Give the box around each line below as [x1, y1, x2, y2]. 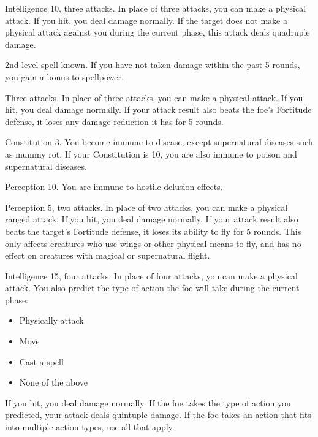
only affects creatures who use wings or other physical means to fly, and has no [5, 237, 301, 249]
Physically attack [19, 314, 84, 327]
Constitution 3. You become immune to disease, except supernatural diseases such [5, 135, 313, 148]
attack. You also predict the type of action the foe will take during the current [5, 281, 300, 294]
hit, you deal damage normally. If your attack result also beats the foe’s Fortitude [5, 103, 312, 116]
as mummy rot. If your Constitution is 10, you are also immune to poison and [5, 147, 297, 160]
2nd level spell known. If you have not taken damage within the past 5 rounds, [5, 58, 300, 71]
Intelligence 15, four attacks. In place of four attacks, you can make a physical [5, 269, 298, 282]
